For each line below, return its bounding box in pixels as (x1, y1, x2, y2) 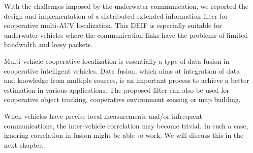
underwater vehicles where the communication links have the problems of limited (4, 29, 248, 40)
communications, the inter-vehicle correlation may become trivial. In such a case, (4, 120, 248, 130)
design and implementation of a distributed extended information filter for (4, 10, 228, 21)
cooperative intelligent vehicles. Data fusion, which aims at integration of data (4, 65, 240, 76)
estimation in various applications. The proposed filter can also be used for (4, 84, 229, 95)
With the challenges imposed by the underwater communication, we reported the (4, 1, 249, 11)
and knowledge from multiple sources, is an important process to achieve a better (4, 75, 249, 85)
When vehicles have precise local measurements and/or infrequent (4, 110, 202, 121)
